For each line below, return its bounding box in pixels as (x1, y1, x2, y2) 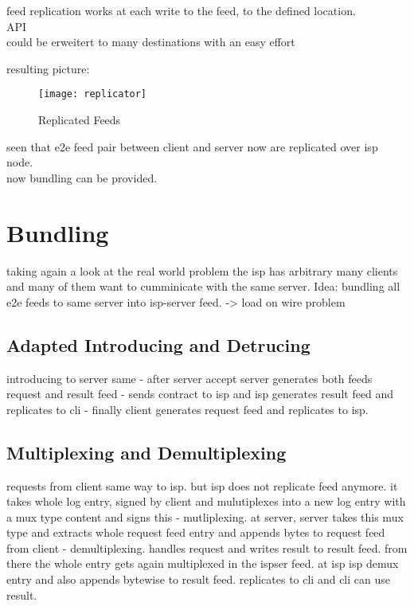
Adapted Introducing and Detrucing (6, 332, 310, 357)
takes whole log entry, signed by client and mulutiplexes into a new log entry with (6, 493, 406, 510)
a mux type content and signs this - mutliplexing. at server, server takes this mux (6, 508, 404, 525)
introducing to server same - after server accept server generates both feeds (6, 369, 373, 386)
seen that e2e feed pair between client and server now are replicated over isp (6, 138, 378, 154)
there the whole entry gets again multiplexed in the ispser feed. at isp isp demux (6, 555, 399, 572)
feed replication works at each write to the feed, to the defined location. (6, 2, 356, 18)
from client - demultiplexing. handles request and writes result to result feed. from (6, 539, 408, 556)
